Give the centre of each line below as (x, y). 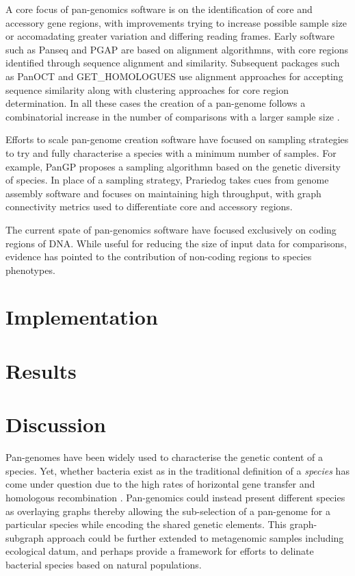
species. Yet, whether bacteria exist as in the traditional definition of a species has (177, 470)
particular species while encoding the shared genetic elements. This (146, 524)
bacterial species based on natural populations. (104, 564)
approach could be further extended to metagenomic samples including (195, 537)
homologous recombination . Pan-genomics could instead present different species (175, 497)
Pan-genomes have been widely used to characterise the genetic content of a (164, 457)
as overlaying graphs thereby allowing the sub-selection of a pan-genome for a (168, 511)
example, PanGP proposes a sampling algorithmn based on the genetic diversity (173, 166)
